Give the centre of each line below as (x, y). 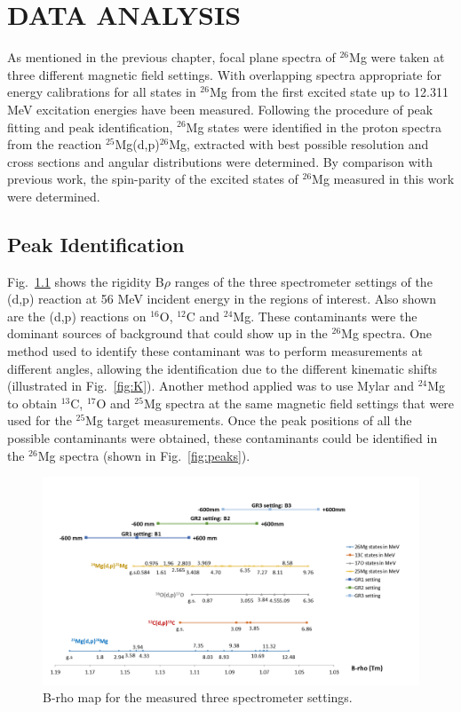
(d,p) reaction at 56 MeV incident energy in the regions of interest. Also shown (222, 299)
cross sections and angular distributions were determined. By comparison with (220, 161)
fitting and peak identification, (90, 127)
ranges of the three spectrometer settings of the (303, 281)
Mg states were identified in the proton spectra (314, 127)
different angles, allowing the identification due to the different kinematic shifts (223, 368)
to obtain (32, 403)
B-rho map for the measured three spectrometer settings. (198, 697)
